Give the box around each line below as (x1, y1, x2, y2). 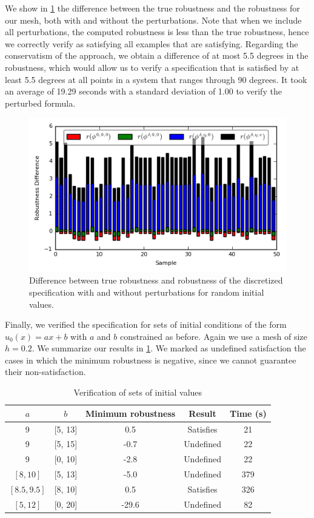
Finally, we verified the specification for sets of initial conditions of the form (5, 318, 287, 331)
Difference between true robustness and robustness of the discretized (29, 274, 283, 287)
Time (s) (229, 407, 267, 419)
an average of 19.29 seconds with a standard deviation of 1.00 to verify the (5, 85, 282, 98)
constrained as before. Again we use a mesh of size (119, 330, 307, 342)
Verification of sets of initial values (73, 386, 202, 399)
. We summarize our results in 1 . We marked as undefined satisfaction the (32, 342, 306, 354)
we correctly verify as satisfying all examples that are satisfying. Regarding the (5, 37, 298, 50)
